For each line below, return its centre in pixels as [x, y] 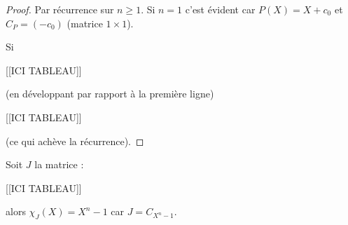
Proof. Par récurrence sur [60, 9]
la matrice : [59, 164]
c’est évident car [220, 9]
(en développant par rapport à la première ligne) [110, 94]
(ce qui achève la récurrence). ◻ [75, 141]
